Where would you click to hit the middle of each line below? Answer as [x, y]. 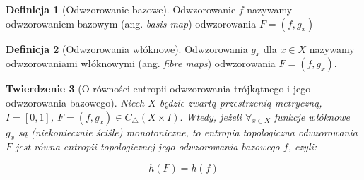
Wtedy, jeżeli [214, 116]
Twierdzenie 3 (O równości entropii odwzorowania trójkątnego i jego [158, 89]
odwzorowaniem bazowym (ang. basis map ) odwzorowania [131, 23]
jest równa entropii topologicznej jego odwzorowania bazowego [148, 146]
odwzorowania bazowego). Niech [75, 102]
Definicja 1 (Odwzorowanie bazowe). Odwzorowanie [121, 9]
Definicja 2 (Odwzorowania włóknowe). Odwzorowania [127, 48]
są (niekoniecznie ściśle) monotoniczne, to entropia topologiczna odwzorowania [188, 132]
